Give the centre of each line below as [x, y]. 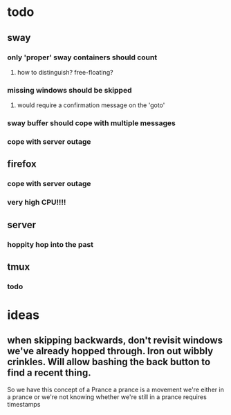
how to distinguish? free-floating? [65, 72]
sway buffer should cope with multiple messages [92, 123]
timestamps [24, 404]
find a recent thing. [49, 373]
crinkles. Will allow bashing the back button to [109, 362]
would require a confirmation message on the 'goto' [91, 105]
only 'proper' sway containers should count [82, 57]
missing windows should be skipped [70, 90]
